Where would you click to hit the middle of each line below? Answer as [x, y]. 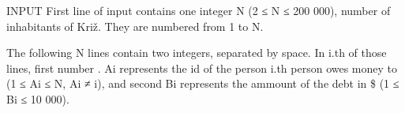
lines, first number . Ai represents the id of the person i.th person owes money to [202, 68]
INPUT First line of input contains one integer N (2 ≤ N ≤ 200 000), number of [199, 10]
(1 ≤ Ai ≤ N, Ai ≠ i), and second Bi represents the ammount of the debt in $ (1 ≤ [203, 83]
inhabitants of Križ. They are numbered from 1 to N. [135, 26]
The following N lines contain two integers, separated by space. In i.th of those [197, 53]
